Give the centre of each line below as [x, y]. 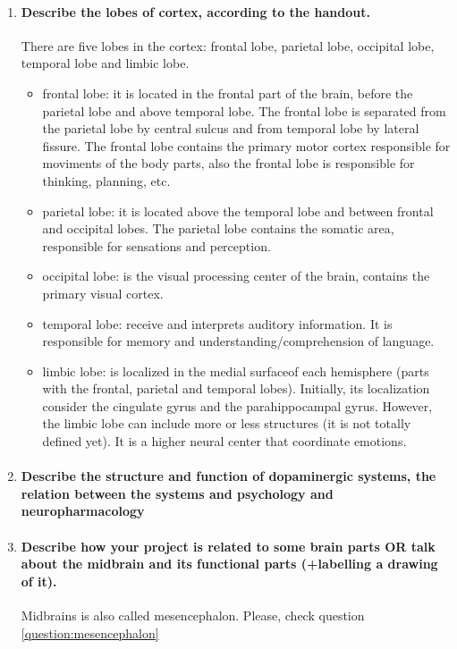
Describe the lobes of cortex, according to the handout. [195, 11]
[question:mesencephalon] [90, 632]
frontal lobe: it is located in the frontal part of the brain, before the [228, 93]
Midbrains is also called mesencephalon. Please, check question [193, 615]
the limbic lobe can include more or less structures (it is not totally [227, 423]
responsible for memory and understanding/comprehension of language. [238, 341]
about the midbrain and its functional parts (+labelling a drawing [229, 564]
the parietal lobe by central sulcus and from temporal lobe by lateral [231, 128]
